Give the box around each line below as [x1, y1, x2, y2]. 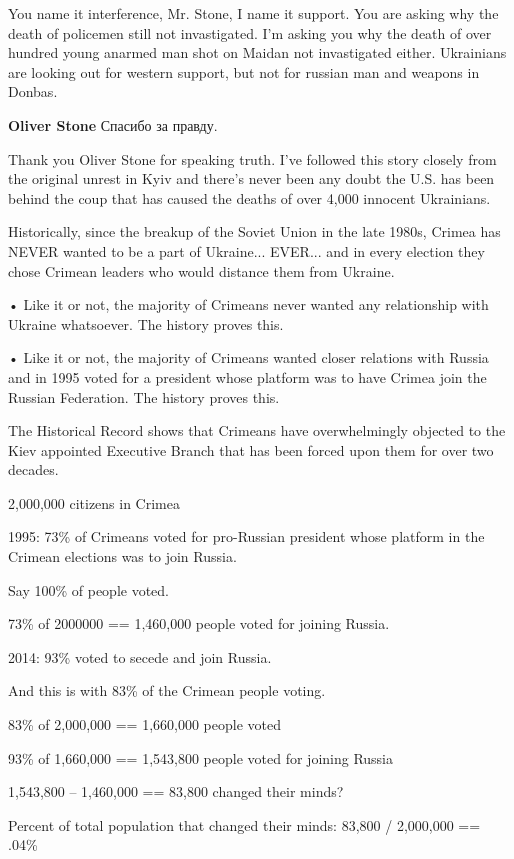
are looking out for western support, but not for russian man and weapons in [8, 61, 480, 82]
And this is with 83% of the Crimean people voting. [8, 680, 326, 701]
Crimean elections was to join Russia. [8, 546, 237, 567]
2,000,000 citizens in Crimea [8, 492, 180, 513]
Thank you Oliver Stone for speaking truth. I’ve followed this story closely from [8, 148, 497, 169]
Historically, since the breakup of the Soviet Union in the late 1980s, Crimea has [8, 221, 501, 242]
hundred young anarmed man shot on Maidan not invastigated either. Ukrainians [8, 42, 507, 63]
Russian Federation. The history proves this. [8, 386, 280, 407]
